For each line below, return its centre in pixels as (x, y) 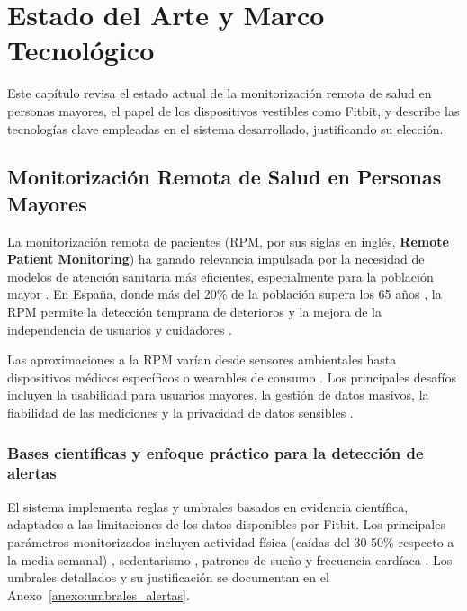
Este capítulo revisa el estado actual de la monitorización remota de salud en (220, 93)
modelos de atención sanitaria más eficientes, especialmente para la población (220, 276)
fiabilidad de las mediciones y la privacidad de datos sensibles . (180, 413)
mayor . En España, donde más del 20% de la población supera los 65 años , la (225, 294)
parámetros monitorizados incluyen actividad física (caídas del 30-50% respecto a (231, 541)
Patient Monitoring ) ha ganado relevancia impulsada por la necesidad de (216, 259)
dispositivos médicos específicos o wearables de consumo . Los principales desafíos (232, 377)
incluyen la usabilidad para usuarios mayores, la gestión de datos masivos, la (218, 395)
